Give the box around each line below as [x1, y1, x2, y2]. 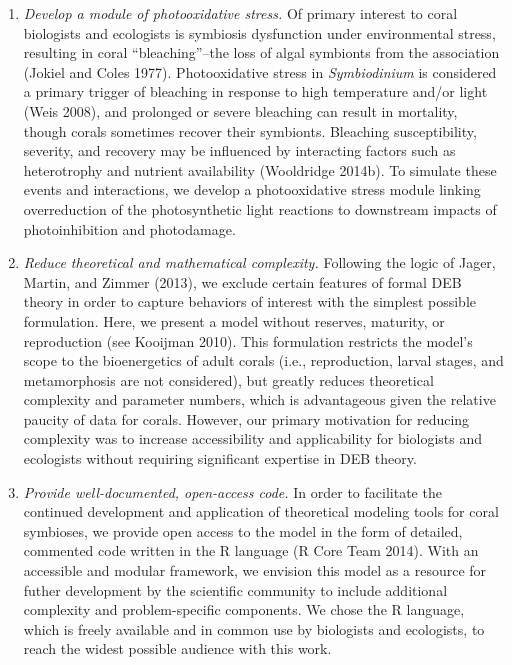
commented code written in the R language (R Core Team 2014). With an [23, 540, 479, 561]
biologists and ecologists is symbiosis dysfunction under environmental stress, [23, 22, 496, 43]
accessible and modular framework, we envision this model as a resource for [23, 560, 487, 581]
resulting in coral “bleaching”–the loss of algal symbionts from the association [23, 42, 500, 63]
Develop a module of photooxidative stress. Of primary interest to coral [23, 3, 458, 23]
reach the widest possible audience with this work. [23, 638, 332, 659]
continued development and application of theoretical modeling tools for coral [23, 501, 499, 522]
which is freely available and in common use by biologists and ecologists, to [23, 618, 485, 639]
